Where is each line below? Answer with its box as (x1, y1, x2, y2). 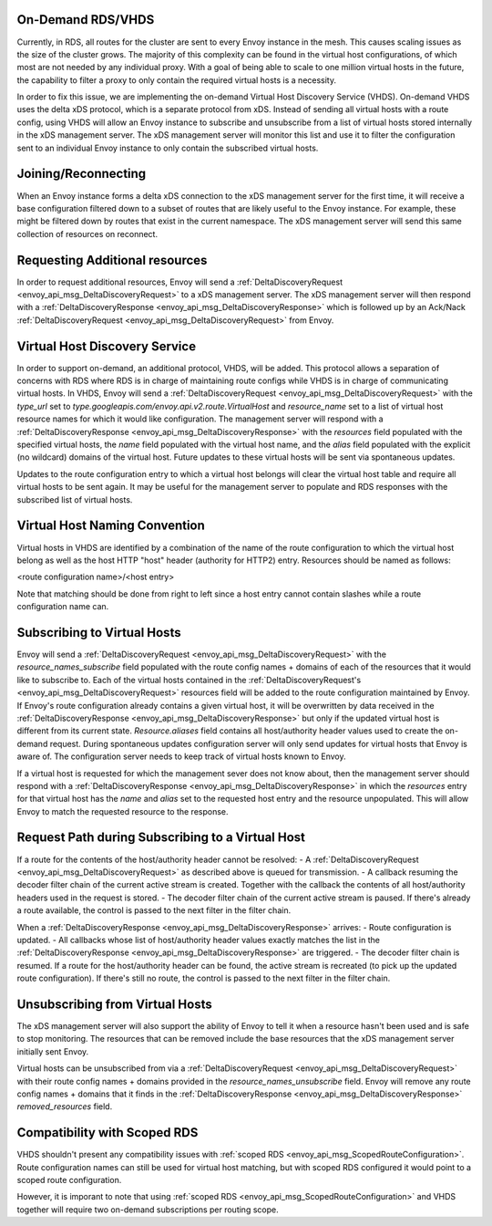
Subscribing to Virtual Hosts (16, 625, 181, 640)
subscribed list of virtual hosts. (16, 494, 133, 505)
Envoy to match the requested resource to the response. (16, 805, 229, 816)
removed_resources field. (16, 1101, 113, 1112)
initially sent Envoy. (16, 1045, 89, 1057)
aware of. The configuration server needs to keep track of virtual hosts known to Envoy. (16, 751, 346, 762)
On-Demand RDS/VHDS (16, 12, 155, 27)
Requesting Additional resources (16, 252, 208, 268)
